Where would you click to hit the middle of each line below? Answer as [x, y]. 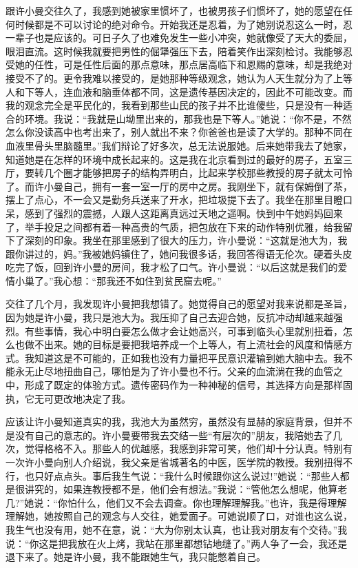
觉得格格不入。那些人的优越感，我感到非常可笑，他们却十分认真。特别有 [188, 448]
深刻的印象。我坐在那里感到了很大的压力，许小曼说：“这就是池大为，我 [186, 240]
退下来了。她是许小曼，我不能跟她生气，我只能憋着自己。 [136, 557]
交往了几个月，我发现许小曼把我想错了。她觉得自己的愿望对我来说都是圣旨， [179, 304]
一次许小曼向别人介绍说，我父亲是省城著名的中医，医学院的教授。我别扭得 [174, 462]
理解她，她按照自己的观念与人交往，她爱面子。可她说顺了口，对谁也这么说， [179, 516]
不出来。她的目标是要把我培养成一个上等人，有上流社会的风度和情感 [188, 344]
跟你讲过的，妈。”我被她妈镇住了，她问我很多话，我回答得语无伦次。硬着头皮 [179, 253]
